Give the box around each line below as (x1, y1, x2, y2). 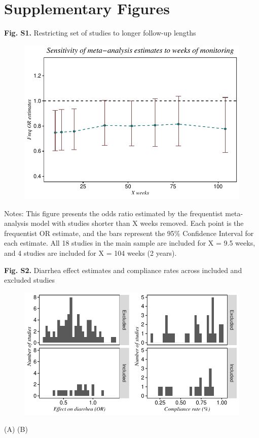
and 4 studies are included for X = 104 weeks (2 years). (4, 247, 177, 258)
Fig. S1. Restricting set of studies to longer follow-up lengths (4, 27, 196, 38)
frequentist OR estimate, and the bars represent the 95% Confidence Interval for (4, 227, 254, 238)
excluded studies (4, 275, 55, 285)
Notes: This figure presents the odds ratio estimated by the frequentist (4, 208, 223, 218)
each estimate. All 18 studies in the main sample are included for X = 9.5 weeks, (4, 238, 255, 248)
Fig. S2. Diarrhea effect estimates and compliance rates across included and (4, 264, 242, 275)
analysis (4, 218, 28, 228)
